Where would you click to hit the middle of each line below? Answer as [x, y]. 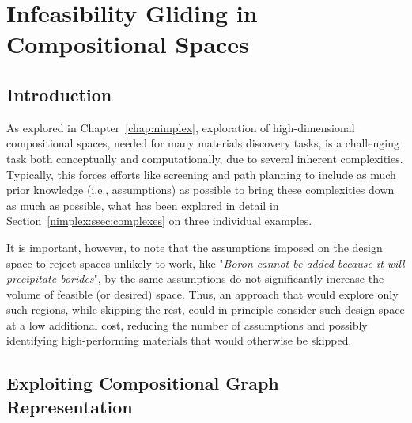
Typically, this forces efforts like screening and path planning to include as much [201, 174]
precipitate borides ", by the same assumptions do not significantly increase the [195, 278]
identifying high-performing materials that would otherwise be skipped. [179, 340]
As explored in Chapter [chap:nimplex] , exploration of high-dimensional [181, 127]
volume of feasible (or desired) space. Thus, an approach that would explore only [202, 293]
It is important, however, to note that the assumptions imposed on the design [195, 247]
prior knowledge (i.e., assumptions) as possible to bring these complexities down [200, 190]
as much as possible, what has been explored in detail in [143, 205]
